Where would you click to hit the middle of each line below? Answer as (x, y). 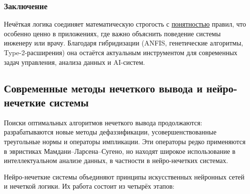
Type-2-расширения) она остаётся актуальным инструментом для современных (121, 52)
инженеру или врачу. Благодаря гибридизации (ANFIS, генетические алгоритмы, (124, 43)
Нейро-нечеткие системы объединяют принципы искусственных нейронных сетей (124, 176)
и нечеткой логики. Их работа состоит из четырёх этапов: (89, 186)
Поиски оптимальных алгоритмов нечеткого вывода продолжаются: (103, 122)
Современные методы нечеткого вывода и (103, 88)
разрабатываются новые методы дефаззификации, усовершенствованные (110, 132)
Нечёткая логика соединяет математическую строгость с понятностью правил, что (125, 24)
